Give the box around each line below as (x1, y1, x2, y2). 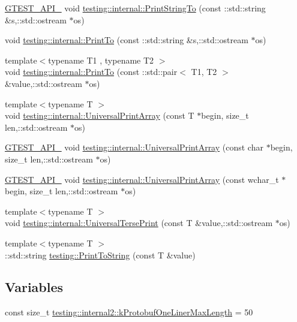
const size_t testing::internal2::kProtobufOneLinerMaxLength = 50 (5, 306, 253, 318)
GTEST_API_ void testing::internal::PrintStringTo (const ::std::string (5, 2, 266, 14)
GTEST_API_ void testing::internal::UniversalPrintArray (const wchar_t (5, 173, 279, 185)
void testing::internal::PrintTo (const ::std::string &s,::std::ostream (5, 34, 248, 46)
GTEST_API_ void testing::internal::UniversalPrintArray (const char (5, 141, 263, 154)
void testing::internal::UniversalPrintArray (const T (5, 109, 194, 122)
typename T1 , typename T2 (48, 53, 154, 66)
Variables (5, 278, 64, 296)
